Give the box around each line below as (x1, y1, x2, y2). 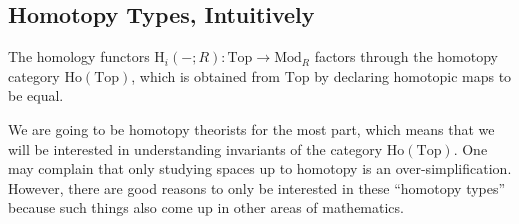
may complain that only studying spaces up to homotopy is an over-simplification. (8, 158, 512, 179)
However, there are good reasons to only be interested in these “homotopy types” (8, 177, 506, 198)
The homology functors (8, 46, 150, 67)
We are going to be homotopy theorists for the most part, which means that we (8, 118, 495, 139)
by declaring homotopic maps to (314, 65, 512, 86)
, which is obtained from (131, 65, 280, 86)
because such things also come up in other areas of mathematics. (8, 197, 404, 218)
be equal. (8, 85, 64, 106)
